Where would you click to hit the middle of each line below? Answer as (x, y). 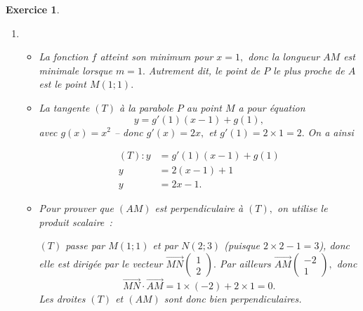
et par (165, 245)
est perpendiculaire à (199, 208)
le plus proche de (309, 70)
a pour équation (272, 107)
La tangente (64, 107)
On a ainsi (331, 132)
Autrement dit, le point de (204, 70)
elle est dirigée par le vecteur (101, 264)
